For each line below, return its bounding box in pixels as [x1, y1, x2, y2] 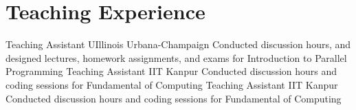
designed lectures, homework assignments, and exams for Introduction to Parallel [5, 50, 347, 65]
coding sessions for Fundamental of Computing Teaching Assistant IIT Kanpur [5, 77, 338, 91]
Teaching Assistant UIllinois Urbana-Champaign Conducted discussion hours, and [5, 37, 351, 52]
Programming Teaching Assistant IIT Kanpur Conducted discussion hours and [5, 64, 337, 78]
